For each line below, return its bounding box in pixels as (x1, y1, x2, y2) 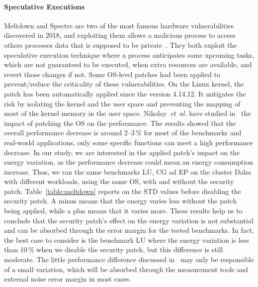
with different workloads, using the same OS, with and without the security (4, 176, 234, 187)
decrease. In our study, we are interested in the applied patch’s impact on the (4, 147, 240, 157)
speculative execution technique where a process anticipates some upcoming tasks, (4, 49, 255, 60)
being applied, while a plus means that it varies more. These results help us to (4, 205, 243, 216)
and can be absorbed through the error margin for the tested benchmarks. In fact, (4, 225, 255, 235)
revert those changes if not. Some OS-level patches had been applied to (4, 69, 221, 79)
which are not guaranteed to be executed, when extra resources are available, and (4, 59, 252, 70)
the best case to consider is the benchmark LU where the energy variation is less (4, 234, 249, 245)
